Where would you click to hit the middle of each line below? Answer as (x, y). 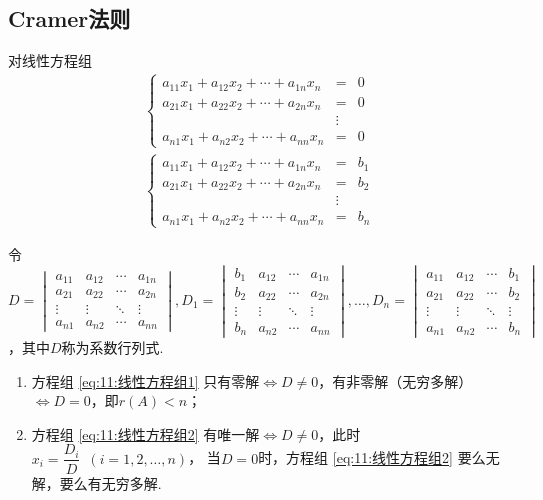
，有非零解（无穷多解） (395, 380)
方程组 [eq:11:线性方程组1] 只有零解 (145, 380)
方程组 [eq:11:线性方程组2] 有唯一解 (145, 433)
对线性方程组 (50, 60)
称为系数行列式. (112, 347)
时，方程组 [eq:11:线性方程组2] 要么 (372, 457)
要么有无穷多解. (110, 482)
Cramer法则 (69, 18)
